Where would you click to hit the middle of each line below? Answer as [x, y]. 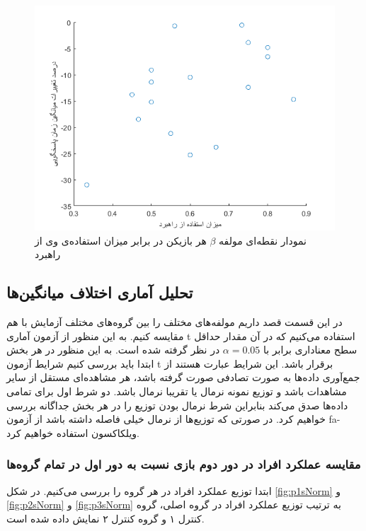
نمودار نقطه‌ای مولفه [263, 240]
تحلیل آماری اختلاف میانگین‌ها [100, 292]
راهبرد [48, 254]
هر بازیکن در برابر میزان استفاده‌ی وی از [121, 240]
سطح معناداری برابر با [310, 350]
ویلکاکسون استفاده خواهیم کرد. [73, 432]
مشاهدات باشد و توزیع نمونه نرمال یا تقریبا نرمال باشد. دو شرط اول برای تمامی [177, 391]
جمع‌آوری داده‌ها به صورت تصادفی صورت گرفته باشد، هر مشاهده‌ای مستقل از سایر [183, 377]
